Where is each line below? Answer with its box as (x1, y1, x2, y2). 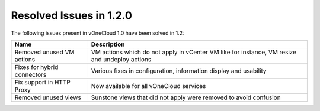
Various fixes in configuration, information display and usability (91, 67, 267, 75)
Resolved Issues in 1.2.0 (11, 9, 133, 22)
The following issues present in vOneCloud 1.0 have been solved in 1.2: (11, 30, 184, 37)
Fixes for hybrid (14, 63, 59, 71)
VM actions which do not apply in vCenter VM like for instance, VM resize (91, 48, 296, 56)
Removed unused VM (14, 48, 75, 56)
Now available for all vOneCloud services (91, 81, 206, 90)
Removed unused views (14, 93, 81, 102)
